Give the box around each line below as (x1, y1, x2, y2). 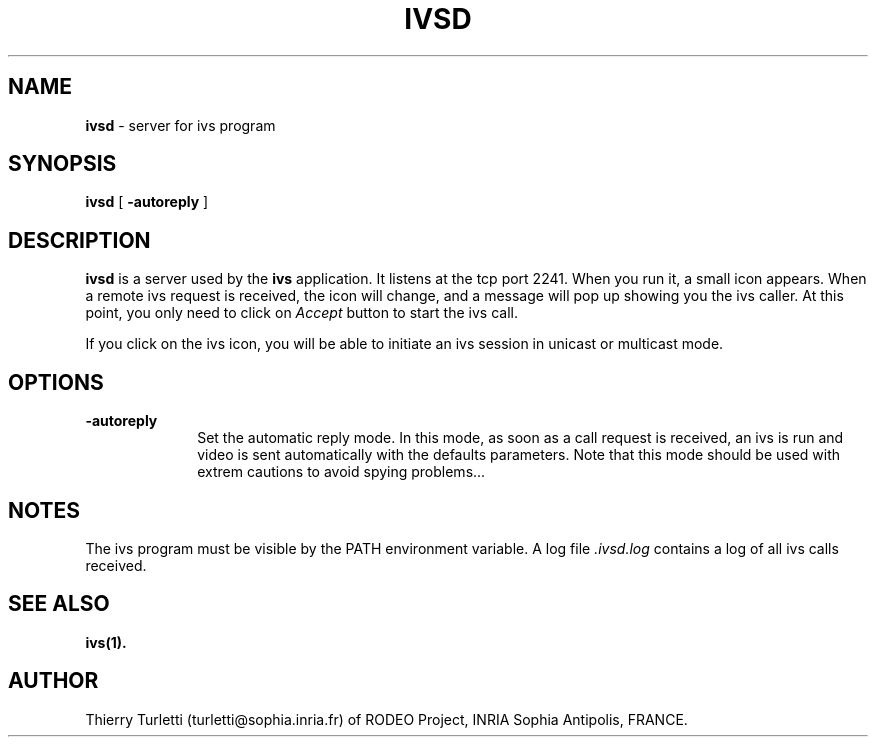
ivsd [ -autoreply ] (85, 193, 209, 211)
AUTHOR (8, 668, 99, 694)
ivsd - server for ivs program (85, 116, 276, 134)
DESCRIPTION (8, 227, 151, 253)
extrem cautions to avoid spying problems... (197, 463, 486, 481)
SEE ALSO (8, 591, 110, 617)
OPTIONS (8, 369, 104, 395)
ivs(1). (85, 633, 127, 651)
